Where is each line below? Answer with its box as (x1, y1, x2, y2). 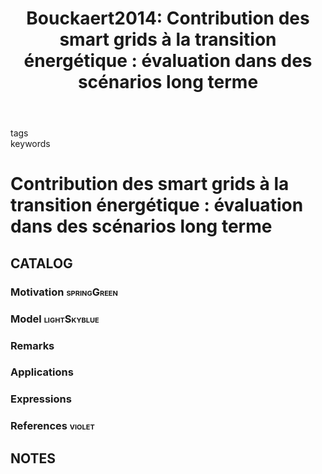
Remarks (10, 338, 55, 352)
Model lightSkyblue (10, 312, 100, 326)
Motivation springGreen (10, 285, 118, 299)
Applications (10, 365, 74, 379)
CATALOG (10, 255, 73, 272)
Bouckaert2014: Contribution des (26, 7, 310, 30)
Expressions (10, 392, 72, 406)
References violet (10, 419, 95, 433)
